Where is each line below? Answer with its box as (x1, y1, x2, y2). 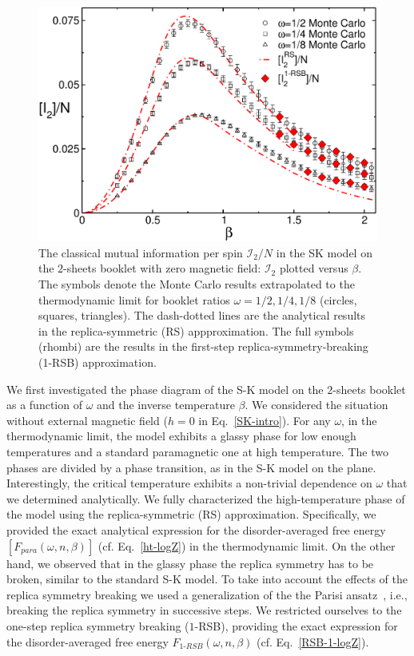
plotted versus (279, 260, 348, 276)
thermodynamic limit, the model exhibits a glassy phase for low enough (6, 427, 356, 444)
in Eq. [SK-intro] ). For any (198, 411, 331, 428)
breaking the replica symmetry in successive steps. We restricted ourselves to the (6, 602, 402, 618)
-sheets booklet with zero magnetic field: (63, 260, 261, 276)
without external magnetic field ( (6, 411, 168, 428)
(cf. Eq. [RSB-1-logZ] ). (257, 633, 369, 650)
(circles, (319, 291, 357, 308)
